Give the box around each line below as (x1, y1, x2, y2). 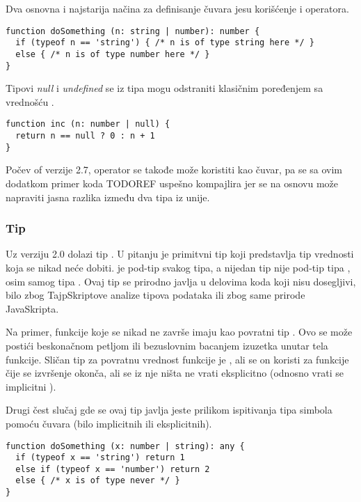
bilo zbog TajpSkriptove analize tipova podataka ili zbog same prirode (6, 288, 305, 302)
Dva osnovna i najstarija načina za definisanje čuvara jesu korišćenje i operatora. (6, 1, 349, 15)
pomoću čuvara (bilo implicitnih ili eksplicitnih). (6, 416, 212, 430)
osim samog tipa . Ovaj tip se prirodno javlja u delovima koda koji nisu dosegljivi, (6, 274, 356, 288)
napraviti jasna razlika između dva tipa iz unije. (6, 189, 210, 204)
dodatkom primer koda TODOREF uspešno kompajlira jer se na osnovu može (6, 175, 339, 190)
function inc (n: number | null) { (6, 119, 170, 130)
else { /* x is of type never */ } (15, 476, 180, 486)
